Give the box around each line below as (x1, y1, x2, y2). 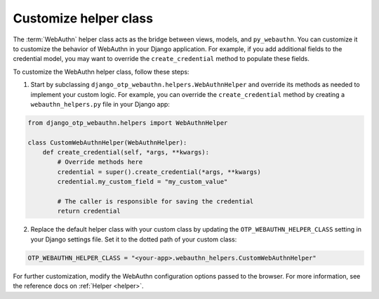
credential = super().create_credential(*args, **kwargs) (57, 168, 261, 175)
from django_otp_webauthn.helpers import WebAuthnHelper (27, 119, 228, 126)
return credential (57, 207, 121, 215)
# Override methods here (57, 158, 143, 166)
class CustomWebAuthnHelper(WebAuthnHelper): (27, 138, 187, 147)
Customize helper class (13, 11, 154, 26)
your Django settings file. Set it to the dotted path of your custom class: (30, 235, 237, 244)
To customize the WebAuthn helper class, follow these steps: (13, 67, 189, 76)
